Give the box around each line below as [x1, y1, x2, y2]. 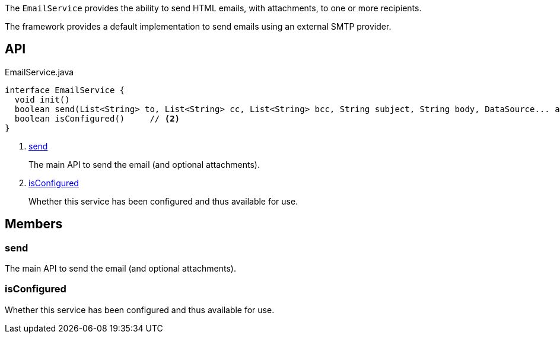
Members [5, 216, 63, 232]
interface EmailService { [5, 85, 125, 95]
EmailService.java [5, 66, 74, 77]
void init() [14, 94, 70, 104]
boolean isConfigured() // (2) [14, 113, 180, 123]
